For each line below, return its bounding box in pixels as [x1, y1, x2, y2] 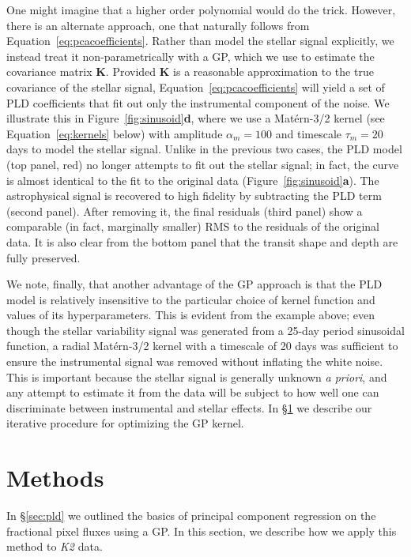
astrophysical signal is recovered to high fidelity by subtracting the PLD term [6, 187, 382, 204]
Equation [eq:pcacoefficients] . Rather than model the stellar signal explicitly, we [6, 32, 394, 49]
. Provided [105, 63, 156, 80]
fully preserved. [6, 249, 81, 265]
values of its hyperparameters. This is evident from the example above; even [6, 307, 375, 323]
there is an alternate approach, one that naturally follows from [6, 17, 310, 33]
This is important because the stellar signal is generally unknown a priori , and [6, 368, 387, 385]
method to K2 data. [6, 538, 103, 555]
